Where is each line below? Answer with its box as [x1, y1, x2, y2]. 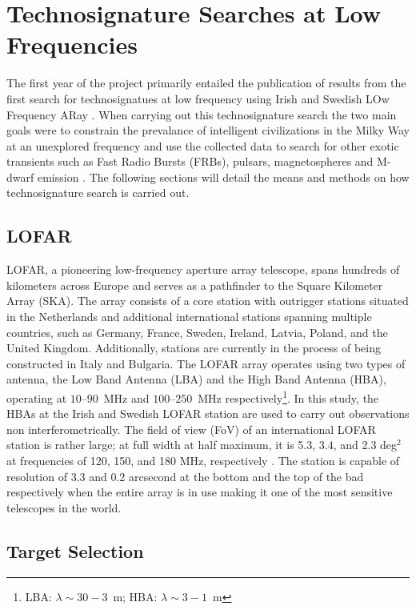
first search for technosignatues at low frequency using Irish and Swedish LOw [6, 90, 390, 106]
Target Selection [6, 538, 144, 563]
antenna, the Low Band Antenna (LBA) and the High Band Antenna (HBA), [6, 371, 386, 387]
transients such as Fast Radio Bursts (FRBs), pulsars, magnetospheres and [6, 153, 374, 170]
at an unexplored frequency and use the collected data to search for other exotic [6, 137, 399, 154]
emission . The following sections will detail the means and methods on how [37, 168, 410, 185]
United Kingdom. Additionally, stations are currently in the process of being [6, 339, 381, 356]
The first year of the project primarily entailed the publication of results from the [6, 74, 406, 91]
